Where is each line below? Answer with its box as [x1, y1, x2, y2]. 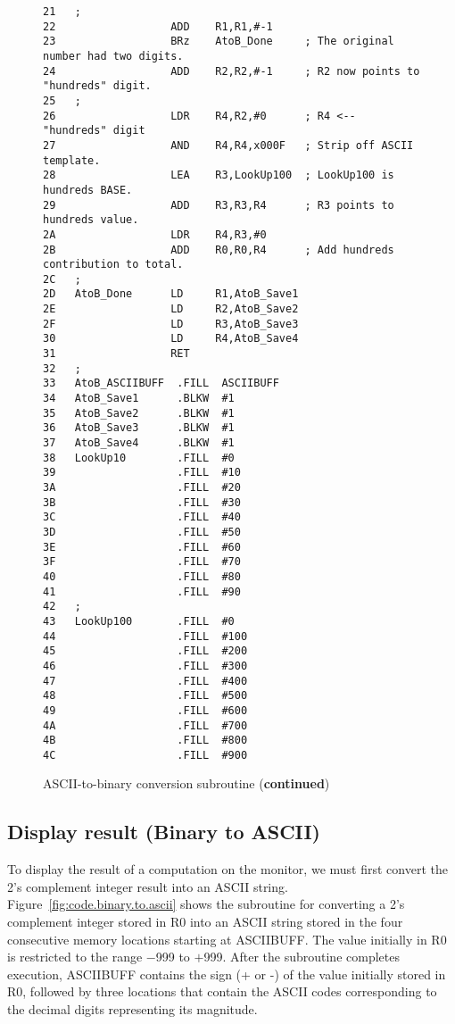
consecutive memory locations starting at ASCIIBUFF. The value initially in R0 [7, 929, 447, 948]
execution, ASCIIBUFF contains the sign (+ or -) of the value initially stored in [7, 964, 446, 983]
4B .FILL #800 [43, 734, 248, 747]
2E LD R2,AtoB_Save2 [43, 303, 299, 316]
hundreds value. [43, 213, 139, 227]
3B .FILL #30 [43, 495, 241, 509]
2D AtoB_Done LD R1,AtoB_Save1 [43, 287, 299, 301]
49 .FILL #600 [43, 703, 248, 717]
